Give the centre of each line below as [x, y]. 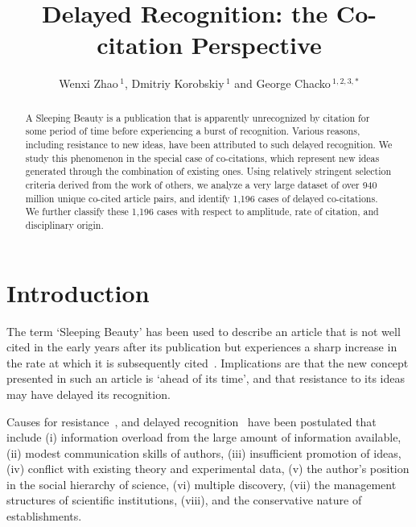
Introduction [78, 292]
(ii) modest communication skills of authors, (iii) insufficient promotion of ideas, [204, 452]
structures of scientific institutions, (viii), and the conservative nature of [184, 500]
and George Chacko [282, 83]
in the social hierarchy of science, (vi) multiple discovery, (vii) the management [202, 484]
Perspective [256, 45]
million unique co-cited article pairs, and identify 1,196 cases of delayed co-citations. [202, 198]
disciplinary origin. [64, 224]
